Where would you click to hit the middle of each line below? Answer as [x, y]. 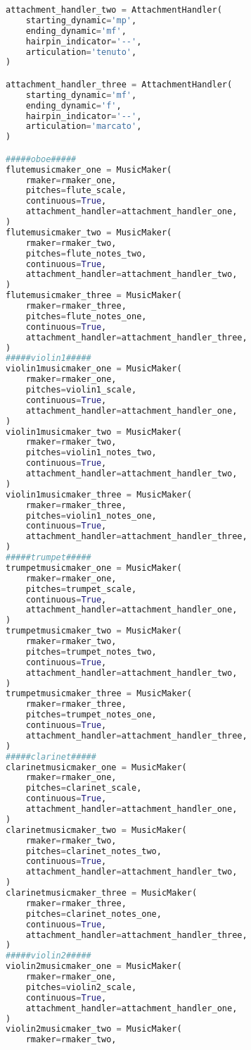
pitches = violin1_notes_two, [91, 453]
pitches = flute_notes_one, [86, 316]
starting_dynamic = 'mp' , [81, 20]
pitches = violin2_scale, [81, 987]
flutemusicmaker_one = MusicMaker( [89, 169]
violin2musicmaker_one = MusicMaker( [94, 966]
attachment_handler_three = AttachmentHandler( [119, 84]
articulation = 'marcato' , [84, 126]
